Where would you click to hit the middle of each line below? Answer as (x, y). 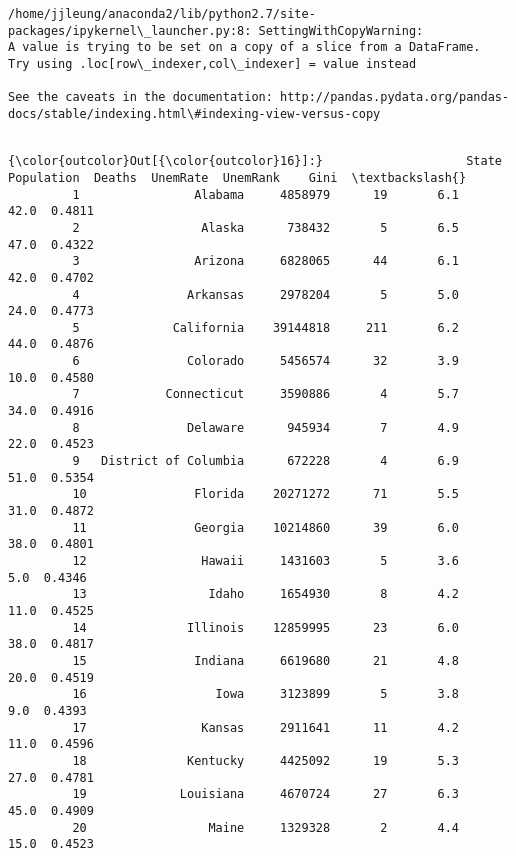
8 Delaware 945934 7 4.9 (266, 427)
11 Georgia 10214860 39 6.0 (266, 527)
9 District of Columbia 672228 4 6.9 (266, 461)
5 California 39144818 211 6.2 (266, 327)
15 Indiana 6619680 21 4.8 (266, 660)
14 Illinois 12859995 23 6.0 (266, 627)
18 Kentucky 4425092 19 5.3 (266, 760)
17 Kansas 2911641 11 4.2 (266, 727)
